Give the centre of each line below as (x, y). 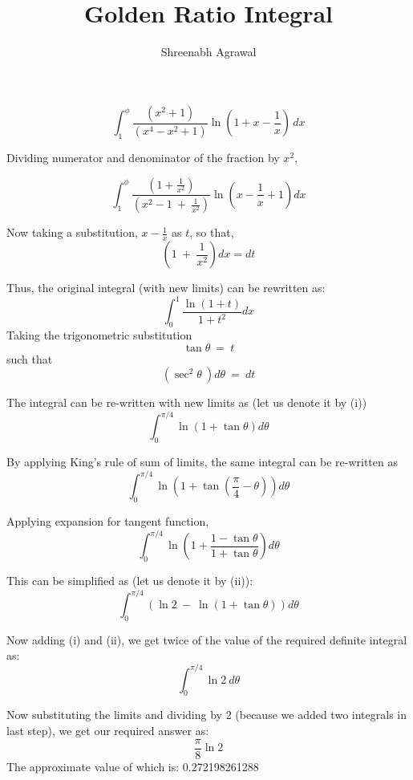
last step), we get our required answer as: (108, 730)
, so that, (212, 232)
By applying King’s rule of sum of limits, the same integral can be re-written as (202, 462)
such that (30, 358)
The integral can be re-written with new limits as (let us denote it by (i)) (187, 402)
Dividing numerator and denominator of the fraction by (143, 157)
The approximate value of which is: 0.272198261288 (133, 766)
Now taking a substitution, (72, 232)
